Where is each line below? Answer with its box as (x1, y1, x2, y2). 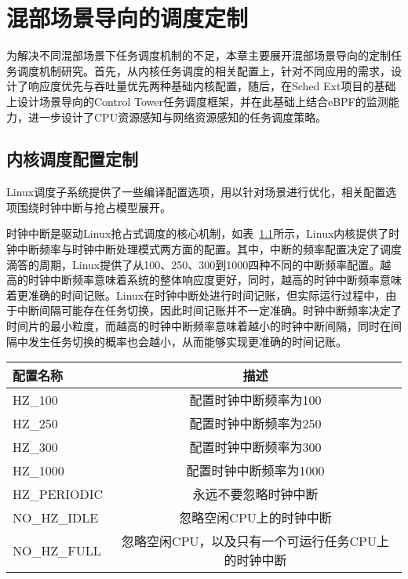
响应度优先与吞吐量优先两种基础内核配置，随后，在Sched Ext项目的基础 (27, 78, 396, 94)
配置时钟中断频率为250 (189, 414, 322, 433)
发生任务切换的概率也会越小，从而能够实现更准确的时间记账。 (27, 333, 347, 349)
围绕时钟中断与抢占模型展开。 (16, 198, 171, 215)
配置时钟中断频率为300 (189, 438, 322, 457)
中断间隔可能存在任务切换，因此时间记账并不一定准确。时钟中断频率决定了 (16, 302, 402, 319)
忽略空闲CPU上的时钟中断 (179, 508, 332, 527)
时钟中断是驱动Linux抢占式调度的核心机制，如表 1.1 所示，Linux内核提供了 (6, 225, 389, 242)
